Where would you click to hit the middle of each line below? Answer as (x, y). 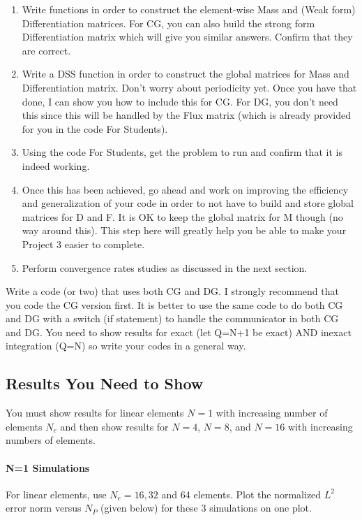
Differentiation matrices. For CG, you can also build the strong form (168, 23)
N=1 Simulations (48, 467)
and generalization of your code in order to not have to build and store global (188, 203)
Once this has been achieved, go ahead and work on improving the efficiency (185, 189)
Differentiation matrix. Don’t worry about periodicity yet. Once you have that (189, 87)
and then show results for (114, 426)
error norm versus (44, 508)
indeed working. (56, 165)
